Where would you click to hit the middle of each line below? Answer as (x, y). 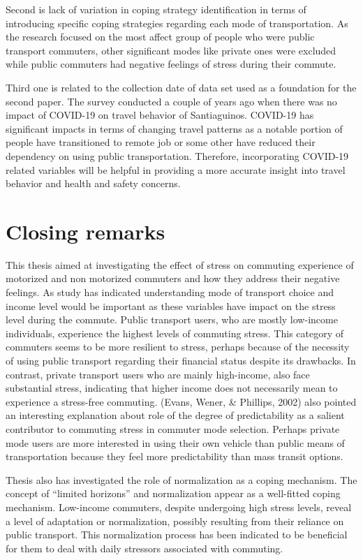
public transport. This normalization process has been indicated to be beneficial (177, 535)
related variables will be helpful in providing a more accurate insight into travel (176, 169)
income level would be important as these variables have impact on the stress (171, 305)
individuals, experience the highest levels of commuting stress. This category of (175, 333)
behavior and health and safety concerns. (93, 183)
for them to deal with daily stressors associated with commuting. (145, 548)
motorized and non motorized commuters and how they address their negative (173, 278)
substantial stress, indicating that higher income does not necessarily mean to (172, 388)
